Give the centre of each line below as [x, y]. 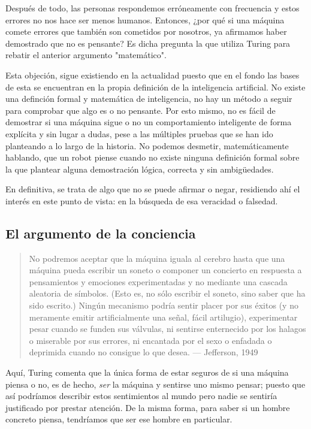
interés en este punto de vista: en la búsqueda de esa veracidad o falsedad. [142, 200]
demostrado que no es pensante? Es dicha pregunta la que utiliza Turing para [148, 43]
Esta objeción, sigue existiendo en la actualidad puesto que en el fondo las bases [153, 75]
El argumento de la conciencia [101, 233]
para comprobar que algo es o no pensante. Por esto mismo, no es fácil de [141, 110]
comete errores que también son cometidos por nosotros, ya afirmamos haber [146, 31]
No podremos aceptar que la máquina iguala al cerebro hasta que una [157, 258]
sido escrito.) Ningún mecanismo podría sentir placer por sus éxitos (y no [164, 305]
